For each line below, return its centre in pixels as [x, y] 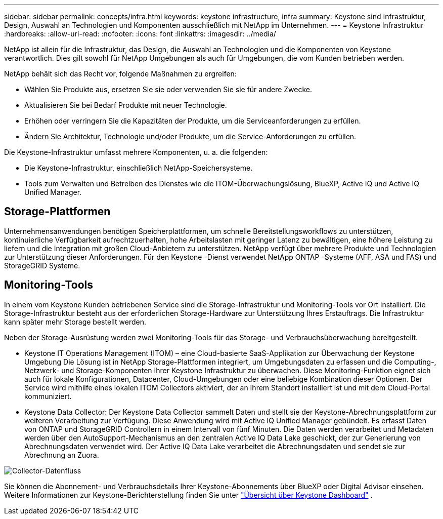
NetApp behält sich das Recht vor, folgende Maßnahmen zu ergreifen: [120, 74]
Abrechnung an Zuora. [62, 455]
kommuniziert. [48, 396]
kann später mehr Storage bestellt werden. [75, 322]
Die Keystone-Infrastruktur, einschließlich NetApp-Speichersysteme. [139, 168]
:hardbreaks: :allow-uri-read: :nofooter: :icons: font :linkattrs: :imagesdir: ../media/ [140, 34]
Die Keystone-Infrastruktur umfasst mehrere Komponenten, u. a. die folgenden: [136, 152]
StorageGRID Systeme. [42, 265]
